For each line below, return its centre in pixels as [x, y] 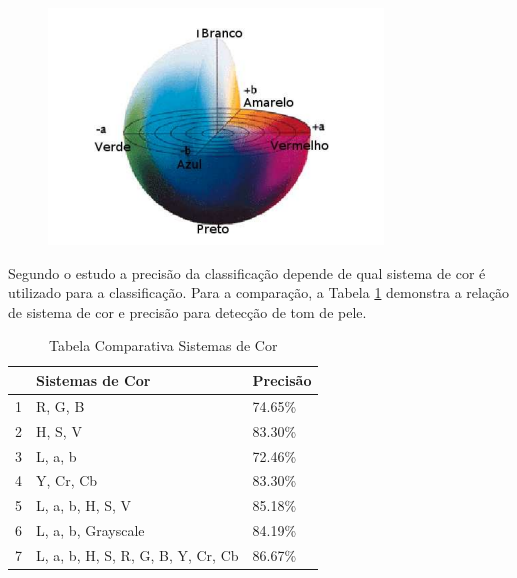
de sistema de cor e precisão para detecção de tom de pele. [187, 311]
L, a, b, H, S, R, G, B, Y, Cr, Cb [137, 554]
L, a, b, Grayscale [90, 530]
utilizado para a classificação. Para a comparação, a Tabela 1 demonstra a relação [259, 292]
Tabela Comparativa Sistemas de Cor [163, 345]
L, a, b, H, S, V [84, 505]
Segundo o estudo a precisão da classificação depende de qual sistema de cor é [247, 272]
